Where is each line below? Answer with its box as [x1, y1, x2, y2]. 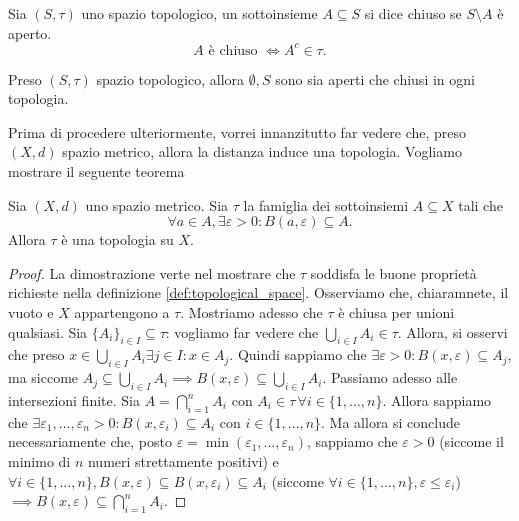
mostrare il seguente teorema [8, 161, 185, 182]
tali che [458, 194, 503, 215]
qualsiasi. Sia [8, 321, 88, 342]
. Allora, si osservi [397, 321, 508, 342]
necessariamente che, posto [8, 431, 172, 452]
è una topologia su [61, 229, 174, 250]
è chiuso [208, 43, 258, 58]
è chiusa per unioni [338, 302, 455, 323]
